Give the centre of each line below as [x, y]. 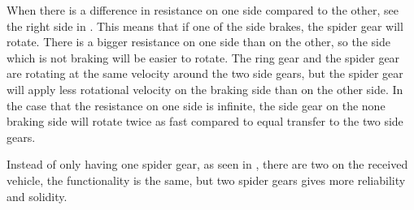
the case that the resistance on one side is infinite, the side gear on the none [196, 105]
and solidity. [37, 196]
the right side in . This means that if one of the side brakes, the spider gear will [205, 26]
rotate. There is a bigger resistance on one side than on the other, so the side [198, 42]
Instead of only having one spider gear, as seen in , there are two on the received [207, 164]
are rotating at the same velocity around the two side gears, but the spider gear [205, 73]
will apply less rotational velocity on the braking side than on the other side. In [205, 89]
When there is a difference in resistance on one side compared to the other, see [203, 10]
